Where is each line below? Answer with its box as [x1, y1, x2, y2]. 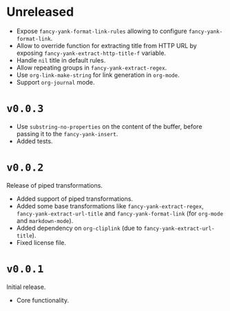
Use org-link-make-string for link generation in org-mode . [16, 70, 180, 79]
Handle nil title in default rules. [16, 56, 106, 64]
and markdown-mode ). [16, 216, 74, 224]
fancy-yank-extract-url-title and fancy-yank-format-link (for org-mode [16, 209, 224, 217]
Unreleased [6, 4, 74, 20]
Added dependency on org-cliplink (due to [16, 224, 143, 232]
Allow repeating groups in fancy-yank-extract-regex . [16, 63, 167, 72]
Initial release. [6, 283, 46, 291]
